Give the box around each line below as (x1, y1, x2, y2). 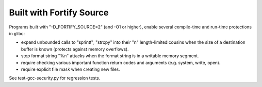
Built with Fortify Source (9, 7, 109, 18)
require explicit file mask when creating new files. (21, 66, 120, 72)
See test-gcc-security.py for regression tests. (9, 75, 100, 81)
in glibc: (9, 30, 25, 36)
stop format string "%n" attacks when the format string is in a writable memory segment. (21, 53, 199, 59)
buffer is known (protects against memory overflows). (21, 46, 129, 52)
